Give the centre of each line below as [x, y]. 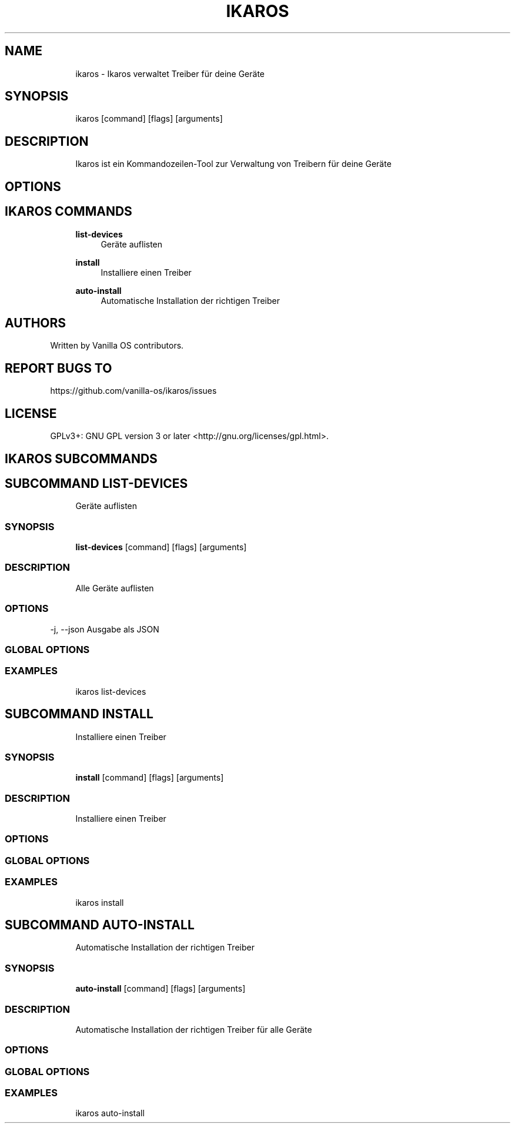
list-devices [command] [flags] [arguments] [161, 547]
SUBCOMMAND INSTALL [79, 714]
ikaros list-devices [111, 691]
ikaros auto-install [110, 1113]
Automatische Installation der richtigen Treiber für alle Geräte [194, 1029]
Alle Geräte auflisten [115, 588]
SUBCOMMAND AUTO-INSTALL [100, 925]
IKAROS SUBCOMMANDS [81, 458]
